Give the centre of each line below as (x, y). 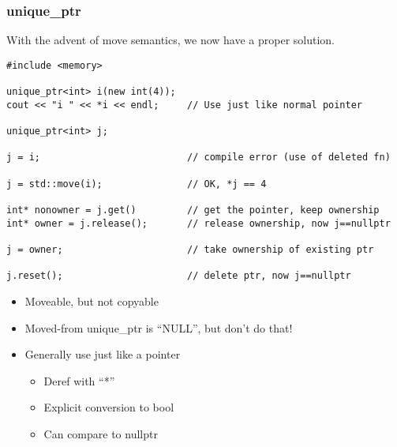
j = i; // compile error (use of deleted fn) (198, 158)
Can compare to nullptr (101, 433)
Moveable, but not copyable (92, 301)
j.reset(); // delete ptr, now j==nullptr (179, 276)
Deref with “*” (79, 380)
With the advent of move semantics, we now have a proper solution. (170, 40)
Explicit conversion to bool (109, 407)
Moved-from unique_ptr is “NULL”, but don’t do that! (159, 327)
